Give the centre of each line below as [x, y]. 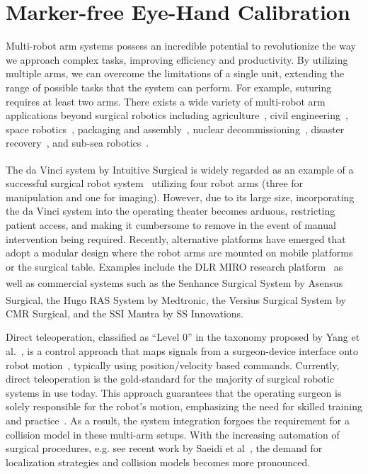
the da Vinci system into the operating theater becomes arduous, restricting [171, 211]
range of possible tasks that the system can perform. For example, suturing [169, 87]
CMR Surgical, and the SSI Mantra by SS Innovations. [125, 313]
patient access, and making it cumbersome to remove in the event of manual [171, 224]
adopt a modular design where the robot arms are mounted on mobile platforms [179, 253]
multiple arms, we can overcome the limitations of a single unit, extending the [175, 73]
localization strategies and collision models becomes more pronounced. [158, 462]
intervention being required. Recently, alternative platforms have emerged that [176, 238]
